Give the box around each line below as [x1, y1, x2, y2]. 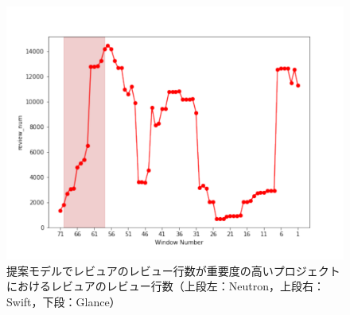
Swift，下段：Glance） [6, 293, 121, 309]
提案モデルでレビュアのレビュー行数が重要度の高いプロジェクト [6, 262, 340, 278]
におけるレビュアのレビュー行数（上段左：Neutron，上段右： [6, 278, 325, 294]
